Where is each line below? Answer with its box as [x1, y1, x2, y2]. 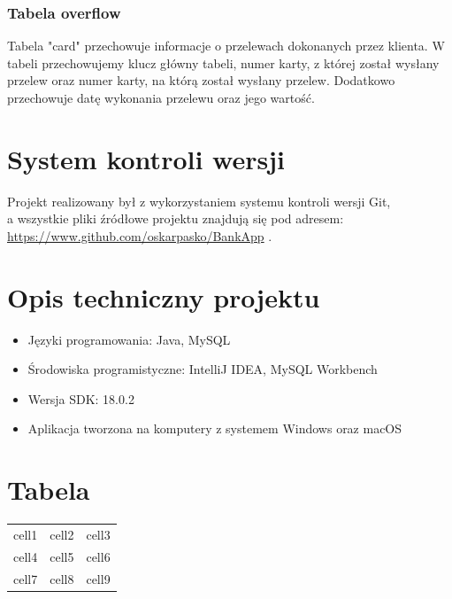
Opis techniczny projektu [7, 278, 320, 315]
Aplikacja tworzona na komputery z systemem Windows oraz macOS [27, 419, 402, 438]
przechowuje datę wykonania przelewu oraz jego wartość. [7, 89, 315, 106]
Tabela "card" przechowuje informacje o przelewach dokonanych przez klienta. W [7, 36, 445, 55]
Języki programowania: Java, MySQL [27, 330, 231, 348]
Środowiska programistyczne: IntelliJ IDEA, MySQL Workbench [27, 360, 378, 378]
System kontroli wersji [7, 140, 285, 176]
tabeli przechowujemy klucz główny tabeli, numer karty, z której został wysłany [7, 53, 440, 72]
